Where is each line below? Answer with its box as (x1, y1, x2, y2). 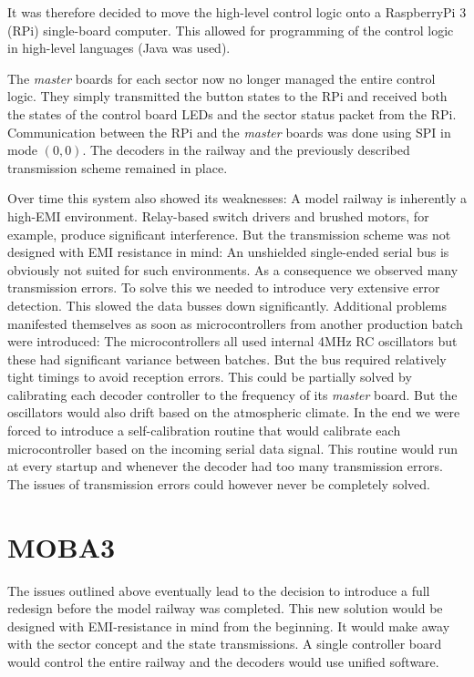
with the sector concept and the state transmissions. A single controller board (7, 634, 442, 653)
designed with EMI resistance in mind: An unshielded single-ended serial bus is (7, 242, 449, 262)
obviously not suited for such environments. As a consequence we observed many (7, 260, 459, 279)
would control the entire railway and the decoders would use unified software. (7, 651, 439, 671)
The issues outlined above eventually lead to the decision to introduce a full (7, 580, 430, 600)
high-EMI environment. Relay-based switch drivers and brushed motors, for (7, 206, 429, 225)
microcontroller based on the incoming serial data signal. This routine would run (7, 438, 459, 457)
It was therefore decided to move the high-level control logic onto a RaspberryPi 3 (7, 3, 467, 21)
